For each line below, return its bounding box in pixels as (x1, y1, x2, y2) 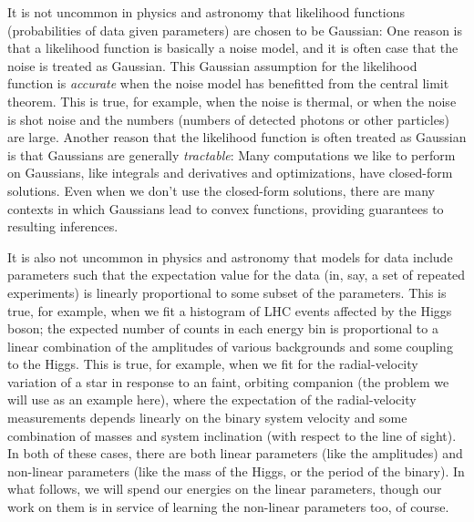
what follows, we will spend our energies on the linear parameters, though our (7, 479, 442, 498)
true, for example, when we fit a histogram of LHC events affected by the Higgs (7, 301, 452, 320)
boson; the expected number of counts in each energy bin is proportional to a (7, 319, 438, 338)
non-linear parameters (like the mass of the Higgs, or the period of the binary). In (7, 461, 465, 480)
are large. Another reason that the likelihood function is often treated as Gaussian (7, 128, 467, 147)
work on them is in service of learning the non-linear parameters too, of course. (7, 497, 449, 517)
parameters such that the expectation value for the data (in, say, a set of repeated (7, 265, 466, 284)
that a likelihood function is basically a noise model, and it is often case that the (7, 38, 459, 57)
